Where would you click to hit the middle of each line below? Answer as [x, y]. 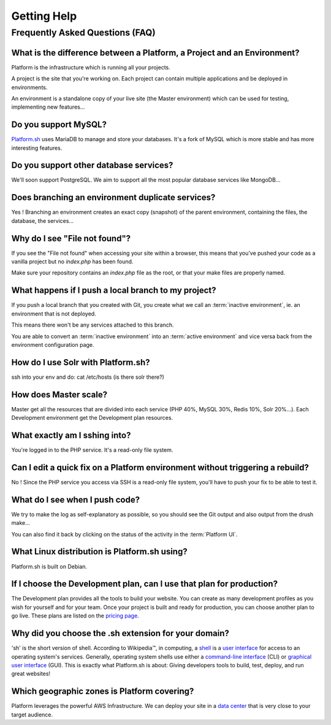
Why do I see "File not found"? [71, 238]
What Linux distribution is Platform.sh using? [99, 552]
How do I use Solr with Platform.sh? [81, 362]
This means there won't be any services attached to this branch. [93, 325]
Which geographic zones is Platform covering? [103, 692]
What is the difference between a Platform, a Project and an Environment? [155, 52]
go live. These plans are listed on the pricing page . [75, 616]
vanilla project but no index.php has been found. [72, 262]
